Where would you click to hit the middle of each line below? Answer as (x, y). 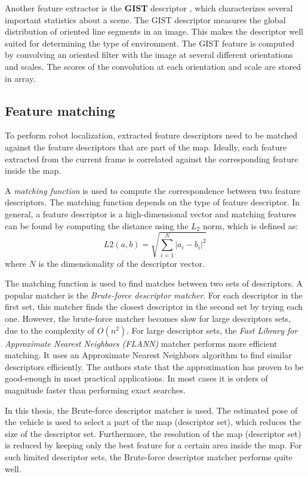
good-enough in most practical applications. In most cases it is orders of (136, 378)
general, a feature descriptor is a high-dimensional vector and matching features (151, 213)
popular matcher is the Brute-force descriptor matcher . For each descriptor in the (154, 295)
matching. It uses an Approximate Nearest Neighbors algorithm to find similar (148, 355)
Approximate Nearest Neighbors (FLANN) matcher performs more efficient (141, 343)
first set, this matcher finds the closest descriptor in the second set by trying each (154, 307)
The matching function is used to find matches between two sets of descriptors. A (154, 283)
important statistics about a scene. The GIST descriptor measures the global (145, 19)
